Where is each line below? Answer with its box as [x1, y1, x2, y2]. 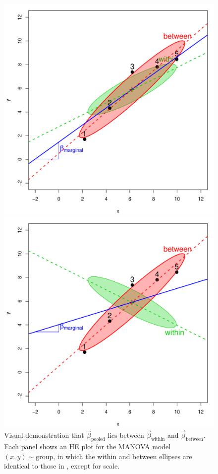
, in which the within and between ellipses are [53, 451, 192, 461]
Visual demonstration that [4, 430, 84, 440]
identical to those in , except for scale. [4, 461, 120, 471]
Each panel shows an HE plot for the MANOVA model [4, 441, 171, 452]
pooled [91, 437, 105, 442]
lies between [108, 430, 144, 440]
